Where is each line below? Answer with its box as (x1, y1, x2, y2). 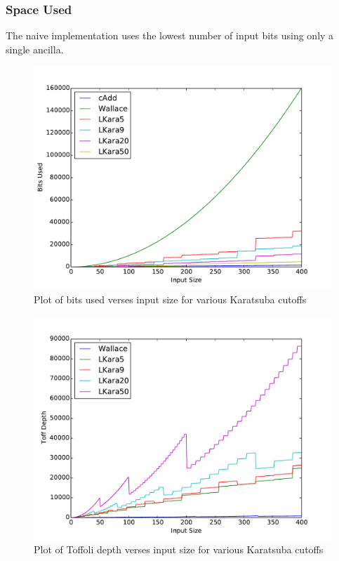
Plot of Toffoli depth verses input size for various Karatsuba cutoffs (34, 542, 324, 557)
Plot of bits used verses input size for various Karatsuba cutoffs (34, 292, 307, 306)
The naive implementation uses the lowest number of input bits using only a (6, 28, 334, 43)
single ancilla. (6, 41, 64, 56)
